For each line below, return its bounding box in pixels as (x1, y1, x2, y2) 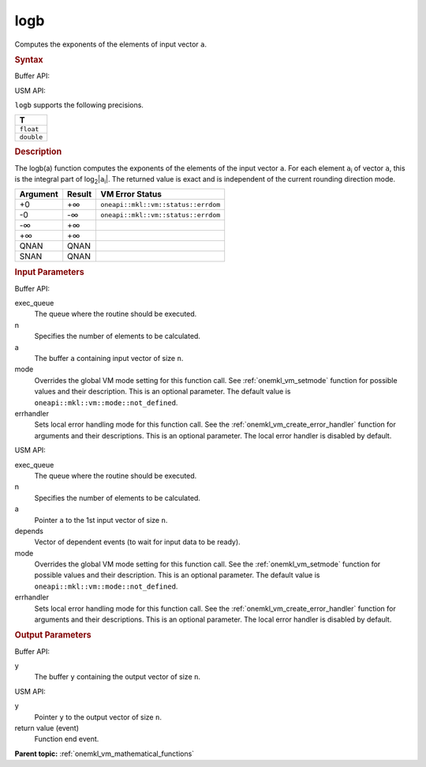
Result (67, 189, 92, 200)
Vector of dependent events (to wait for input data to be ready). (34, 537, 241, 547)
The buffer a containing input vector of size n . (34, 354, 184, 363)
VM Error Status (99, 189, 162, 200)
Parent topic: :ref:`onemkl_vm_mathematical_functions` (14, 749, 195, 758)
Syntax (14, 54, 43, 65)
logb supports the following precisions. (14, 100, 144, 110)
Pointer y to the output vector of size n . (34, 712, 162, 722)
